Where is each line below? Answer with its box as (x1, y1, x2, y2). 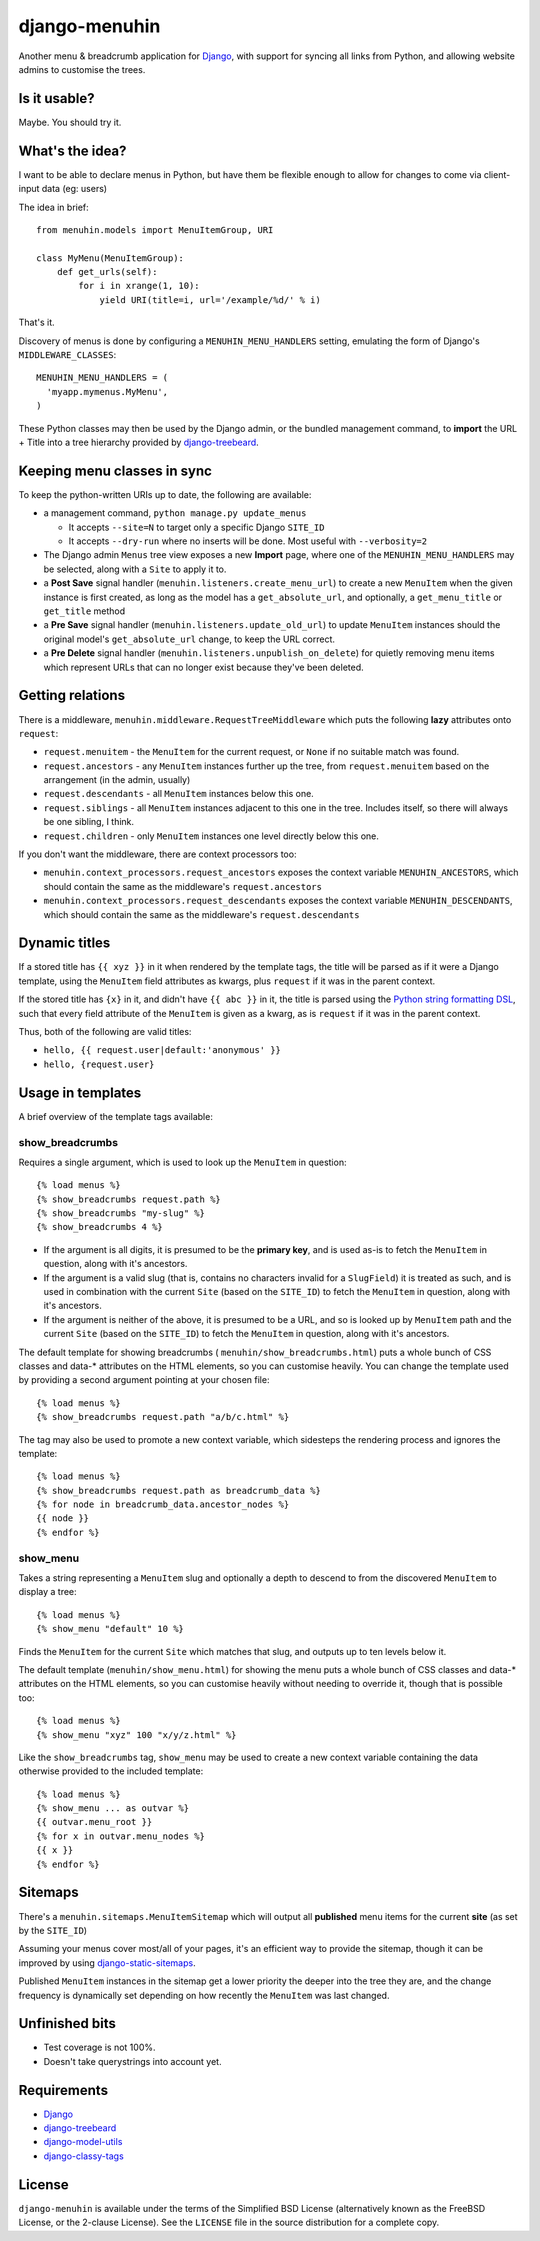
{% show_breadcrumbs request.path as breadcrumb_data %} (36, 1485, 322, 1496)
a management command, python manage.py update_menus (43, 507, 307, 519)
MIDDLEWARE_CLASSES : (18, 349, 117, 361)
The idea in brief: (18, 201, 89, 213)
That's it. (18, 316, 55, 329)
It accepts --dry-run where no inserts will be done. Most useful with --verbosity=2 (68, 535, 428, 547)
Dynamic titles (18, 935, 111, 952)
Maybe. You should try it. (18, 116, 122, 128)
